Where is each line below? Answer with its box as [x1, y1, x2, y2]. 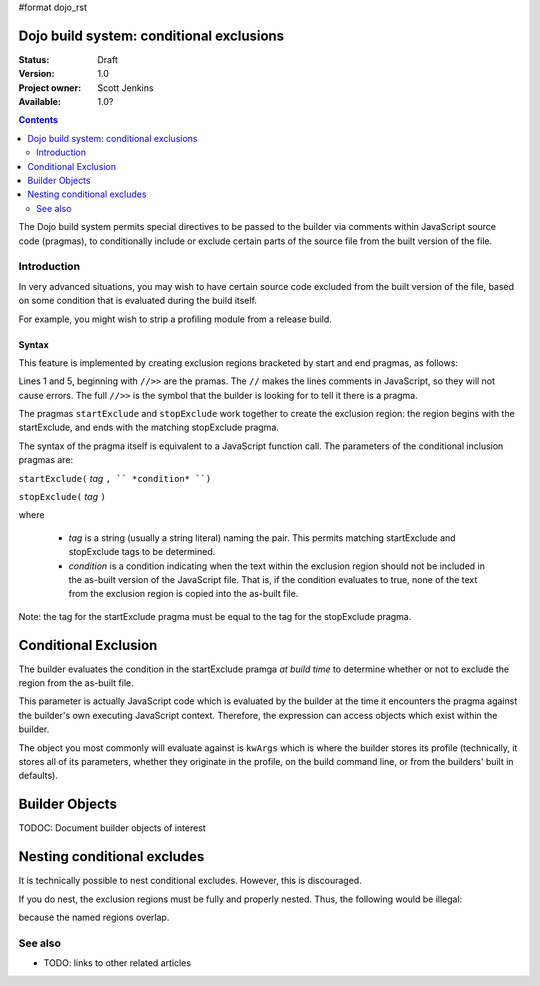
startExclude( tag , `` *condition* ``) [18, 472, 212, 484]
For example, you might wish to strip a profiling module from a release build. [18, 313, 332, 325]
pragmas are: [18, 454, 74, 466]
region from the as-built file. [18, 677, 134, 689]
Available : [18, 96, 62, 108]
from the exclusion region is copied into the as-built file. [68, 588, 299, 600]
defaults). [18, 770, 59, 782]
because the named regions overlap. [18, 911, 170, 923]
